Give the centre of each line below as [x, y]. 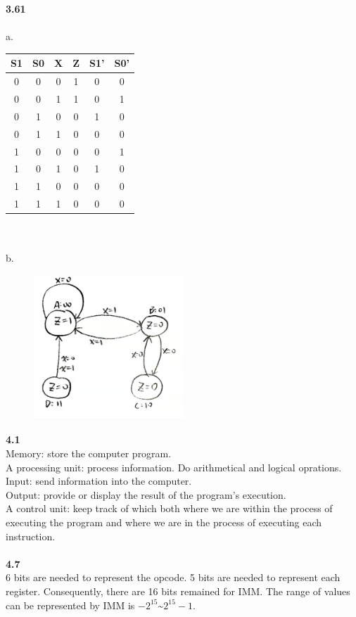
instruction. [31, 536]
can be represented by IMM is [70, 605]
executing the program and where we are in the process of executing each [164, 522]
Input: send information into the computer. [99, 481]
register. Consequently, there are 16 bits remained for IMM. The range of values [178, 591]
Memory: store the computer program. [89, 453]
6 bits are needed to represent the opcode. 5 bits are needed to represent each [173, 577]
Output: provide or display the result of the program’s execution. [146, 494]
